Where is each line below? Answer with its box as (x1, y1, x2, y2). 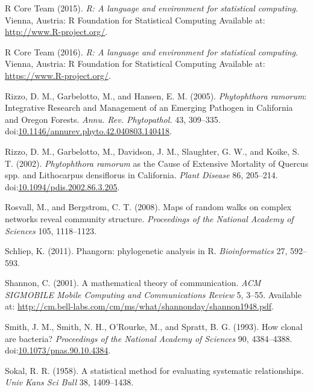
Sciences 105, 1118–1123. (5, 224, 96, 237)
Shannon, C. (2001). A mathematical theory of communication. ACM (5, 276, 261, 289)
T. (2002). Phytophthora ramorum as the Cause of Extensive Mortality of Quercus (5, 157, 309, 169)
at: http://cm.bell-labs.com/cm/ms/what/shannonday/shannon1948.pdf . (5, 300, 274, 313)
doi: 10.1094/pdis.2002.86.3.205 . (5, 180, 120, 193)
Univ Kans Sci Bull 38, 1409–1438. (5, 376, 134, 388)
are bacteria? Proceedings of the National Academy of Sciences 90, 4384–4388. (5, 332, 292, 344)
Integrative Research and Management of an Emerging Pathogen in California (5, 101, 293, 114)
